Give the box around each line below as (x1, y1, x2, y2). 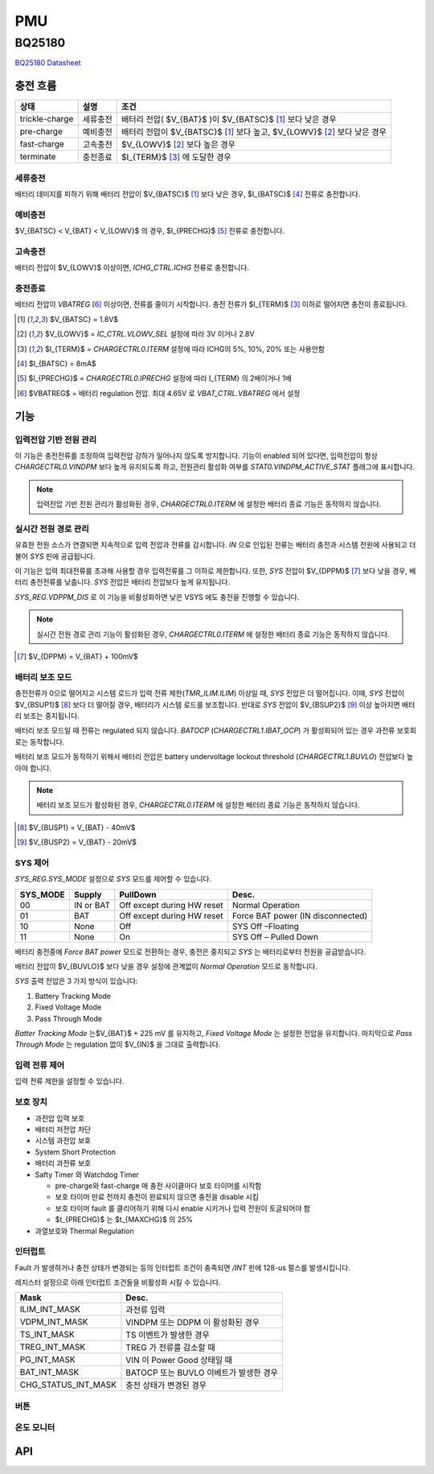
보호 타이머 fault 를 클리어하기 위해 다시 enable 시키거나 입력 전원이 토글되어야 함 (55, 1204, 311, 1213)
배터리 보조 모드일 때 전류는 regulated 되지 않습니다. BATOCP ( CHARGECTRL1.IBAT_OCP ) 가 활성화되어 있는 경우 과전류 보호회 (14, 725, 417, 736)
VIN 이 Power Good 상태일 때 (125, 1355, 233, 1366)
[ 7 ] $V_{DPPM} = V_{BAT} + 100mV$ (17, 652, 138, 662)
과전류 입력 (125, 1304, 166, 1315)
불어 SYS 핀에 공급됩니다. (14, 551, 96, 561)
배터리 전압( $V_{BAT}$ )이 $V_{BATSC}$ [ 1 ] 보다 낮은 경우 (121, 114, 337, 125)
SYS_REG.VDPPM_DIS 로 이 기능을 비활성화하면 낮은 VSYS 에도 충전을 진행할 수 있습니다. (14, 592, 300, 601)
